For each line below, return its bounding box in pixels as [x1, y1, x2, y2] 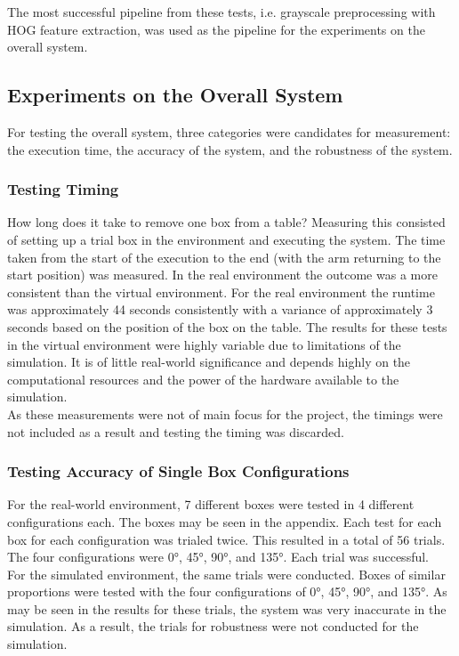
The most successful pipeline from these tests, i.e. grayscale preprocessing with [7, 3, 436, 20]
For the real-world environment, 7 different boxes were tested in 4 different [7, 495, 415, 514]
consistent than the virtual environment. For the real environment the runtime [7, 282, 435, 301]
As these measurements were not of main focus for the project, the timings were [7, 404, 443, 423]
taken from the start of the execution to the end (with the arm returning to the [7, 247, 441, 266]
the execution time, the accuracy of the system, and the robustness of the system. [7, 140, 453, 158]
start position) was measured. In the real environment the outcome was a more [7, 265, 438, 284]
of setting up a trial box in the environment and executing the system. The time [7, 230, 446, 248]
